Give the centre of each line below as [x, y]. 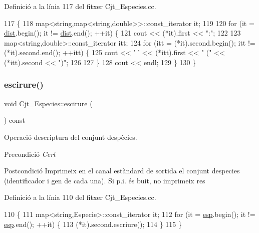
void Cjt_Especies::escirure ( [48, 103]
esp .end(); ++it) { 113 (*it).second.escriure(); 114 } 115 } [93, 224]
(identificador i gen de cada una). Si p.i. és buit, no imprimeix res [105, 180]
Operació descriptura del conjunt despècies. [71, 137]
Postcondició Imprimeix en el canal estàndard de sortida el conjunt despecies [122, 171]
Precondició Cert [30, 154]
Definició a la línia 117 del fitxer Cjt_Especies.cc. [80, 6]
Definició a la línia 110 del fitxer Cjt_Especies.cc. [80, 197]
